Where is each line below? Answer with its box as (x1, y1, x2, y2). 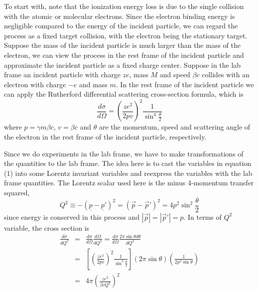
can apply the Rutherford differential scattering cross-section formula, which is (4, 89, 244, 99)
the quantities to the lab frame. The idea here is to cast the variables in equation (4, 158, 252, 168)
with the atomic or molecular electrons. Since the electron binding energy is (4, 10, 235, 21)
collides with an (202, 69, 250, 80)
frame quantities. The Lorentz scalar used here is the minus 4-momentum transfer (4, 177, 254, 188)
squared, (4, 187, 30, 197)
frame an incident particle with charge (4, 69, 121, 80)
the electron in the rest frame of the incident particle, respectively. (4, 132, 207, 142)
